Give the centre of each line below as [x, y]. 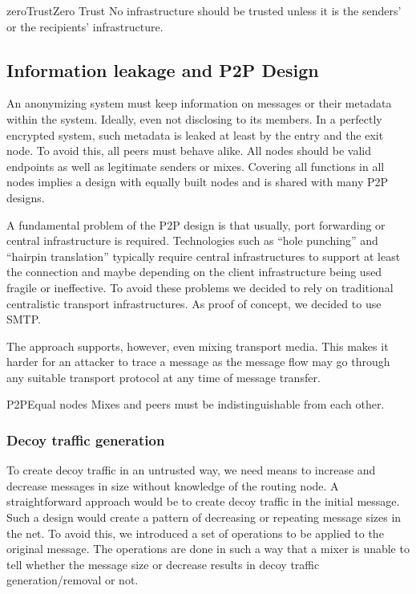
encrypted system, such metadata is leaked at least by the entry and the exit [195, 134]
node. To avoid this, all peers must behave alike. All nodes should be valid [189, 151]
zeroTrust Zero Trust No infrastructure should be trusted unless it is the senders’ [204, 10]
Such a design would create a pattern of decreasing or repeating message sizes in [204, 517]
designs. [26, 197]
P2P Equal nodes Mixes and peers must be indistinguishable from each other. [196, 404]
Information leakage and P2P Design [163, 69]
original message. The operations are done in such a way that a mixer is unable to [208, 549]
